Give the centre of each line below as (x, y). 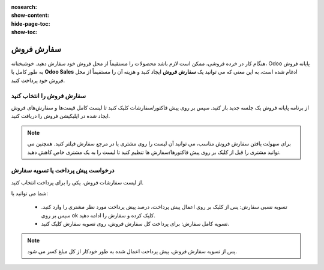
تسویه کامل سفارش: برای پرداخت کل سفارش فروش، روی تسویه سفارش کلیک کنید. (135, 224)
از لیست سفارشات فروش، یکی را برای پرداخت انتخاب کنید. (77, 182)
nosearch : (24, 7)
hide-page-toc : (31, 23)
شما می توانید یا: (29, 193)
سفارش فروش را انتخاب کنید (49, 96)
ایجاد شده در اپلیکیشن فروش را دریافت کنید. (61, 116)
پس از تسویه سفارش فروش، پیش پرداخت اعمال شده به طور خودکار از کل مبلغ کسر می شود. (132, 251)
